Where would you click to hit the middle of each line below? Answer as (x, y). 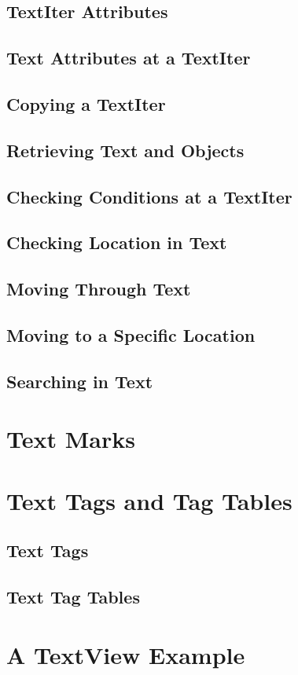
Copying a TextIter (86, 103)
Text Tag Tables (73, 596)
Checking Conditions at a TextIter (149, 196)
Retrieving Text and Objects (125, 150)
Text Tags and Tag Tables (149, 500)
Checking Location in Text (117, 242)
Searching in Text (80, 381)
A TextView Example (126, 654)
